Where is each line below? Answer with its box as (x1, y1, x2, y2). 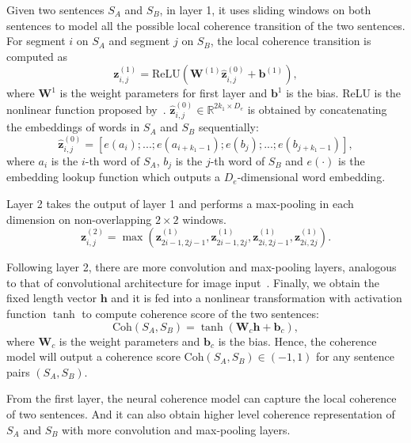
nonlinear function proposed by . (6, 100, 166, 117)
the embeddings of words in (6, 119, 140, 135)
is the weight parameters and (59, 332, 200, 349)
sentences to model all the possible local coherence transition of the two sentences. (6, 17, 405, 33)
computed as (6, 47, 68, 64)
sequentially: (198, 119, 259, 135)
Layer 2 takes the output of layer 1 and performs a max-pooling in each (6, 195, 354, 212)
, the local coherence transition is (210, 32, 371, 49)
